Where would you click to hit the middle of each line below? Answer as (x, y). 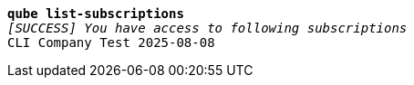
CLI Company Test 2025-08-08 (111, 42)
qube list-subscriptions (96, 14)
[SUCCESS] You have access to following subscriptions (207, 28)
